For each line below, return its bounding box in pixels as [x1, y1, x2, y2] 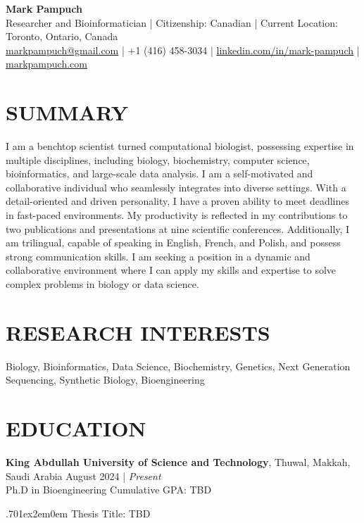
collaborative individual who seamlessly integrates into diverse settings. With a [6, 179, 346, 194]
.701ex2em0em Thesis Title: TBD [6, 505, 151, 520]
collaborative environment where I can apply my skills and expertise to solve [6, 263, 337, 277]
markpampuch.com [6, 56, 87, 71]
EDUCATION [6, 414, 146, 443]
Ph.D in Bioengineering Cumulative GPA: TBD [6, 482, 212, 497]
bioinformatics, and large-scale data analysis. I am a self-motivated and [6, 166, 313, 181]
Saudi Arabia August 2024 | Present [6, 468, 161, 483]
